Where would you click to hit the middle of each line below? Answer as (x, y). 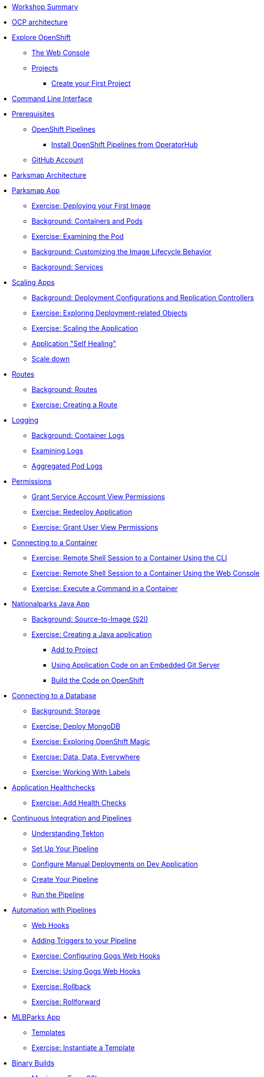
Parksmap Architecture (49, 175)
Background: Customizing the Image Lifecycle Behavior (122, 252)
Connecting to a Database (54, 696)
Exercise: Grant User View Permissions (95, 527)
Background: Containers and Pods (87, 221)
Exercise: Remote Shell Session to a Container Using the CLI (129, 558)
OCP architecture (40, 22)
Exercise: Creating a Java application (92, 634)
